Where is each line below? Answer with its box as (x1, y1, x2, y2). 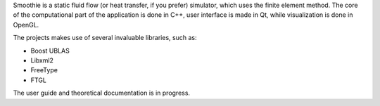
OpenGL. (13, 20, 39, 29)
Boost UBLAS (30, 46, 70, 55)
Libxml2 (30, 56, 54, 65)
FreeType (30, 66, 58, 74)
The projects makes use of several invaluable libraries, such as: (13, 34, 197, 42)
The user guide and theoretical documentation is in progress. (13, 88, 190, 98)
